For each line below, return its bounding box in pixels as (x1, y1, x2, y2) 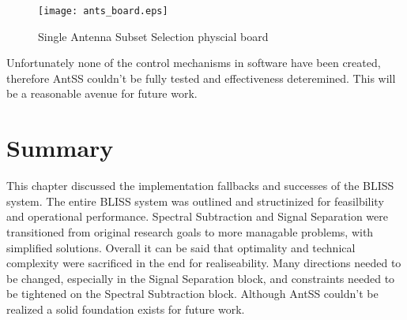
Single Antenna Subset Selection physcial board (38, 28, 269, 44)
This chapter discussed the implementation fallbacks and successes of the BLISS (6, 177, 394, 194)
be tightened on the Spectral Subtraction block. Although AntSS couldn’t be (6, 285, 379, 302)
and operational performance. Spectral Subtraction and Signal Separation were (6, 208, 388, 225)
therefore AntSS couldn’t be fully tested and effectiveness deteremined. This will (6, 69, 396, 86)
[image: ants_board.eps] (38, 6, 168, 17)
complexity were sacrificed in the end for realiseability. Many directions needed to (6, 255, 401, 271)
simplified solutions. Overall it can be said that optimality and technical (6, 239, 356, 255)
